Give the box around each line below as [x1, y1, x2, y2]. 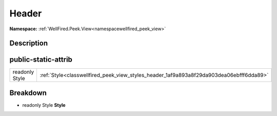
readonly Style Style [22, 102, 66, 108]
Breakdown [9, 88, 47, 97]
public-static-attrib [9, 55, 73, 64]
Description [9, 39, 48, 48]
